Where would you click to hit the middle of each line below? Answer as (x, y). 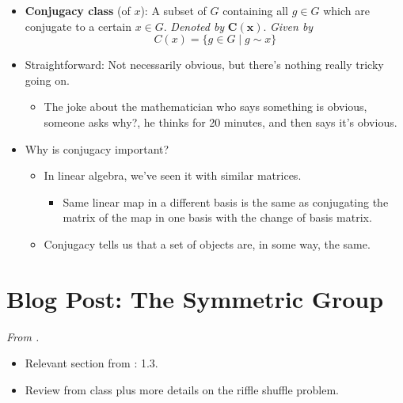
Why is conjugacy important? (97, 148)
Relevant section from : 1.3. (91, 363)
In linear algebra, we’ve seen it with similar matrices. (173, 175)
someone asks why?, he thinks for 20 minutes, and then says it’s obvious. (221, 122)
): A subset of (173, 10)
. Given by (288, 26)
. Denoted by (194, 26)
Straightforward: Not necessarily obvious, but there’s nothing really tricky (204, 65)
